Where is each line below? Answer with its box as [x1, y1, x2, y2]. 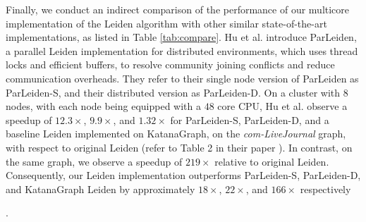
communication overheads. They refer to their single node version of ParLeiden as [6, 70, 359, 85]
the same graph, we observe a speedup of [6, 154, 183, 168]
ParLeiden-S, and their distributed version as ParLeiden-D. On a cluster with [6, 85, 341, 99]
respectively [300, 181, 351, 196]
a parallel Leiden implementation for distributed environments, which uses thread [6, 43, 358, 58]
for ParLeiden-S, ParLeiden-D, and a [170, 112, 329, 127]
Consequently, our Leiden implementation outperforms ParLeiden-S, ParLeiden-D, [6, 168, 361, 183]
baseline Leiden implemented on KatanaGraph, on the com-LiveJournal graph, [6, 126, 346, 141]
